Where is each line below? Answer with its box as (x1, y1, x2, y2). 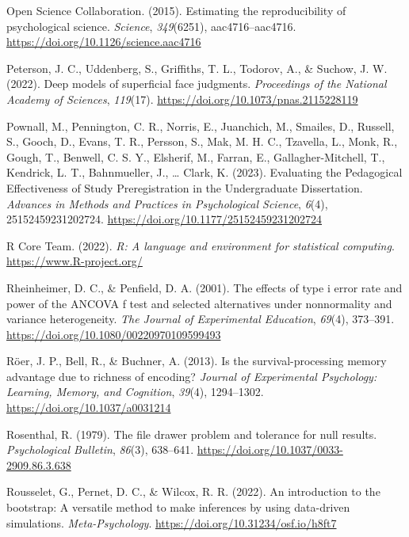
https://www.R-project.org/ (6, 253, 143, 269)
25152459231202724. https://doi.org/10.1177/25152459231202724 (6, 211, 322, 227)
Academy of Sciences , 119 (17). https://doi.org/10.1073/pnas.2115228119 (6, 90, 358, 107)
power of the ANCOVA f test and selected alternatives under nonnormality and (6, 295, 392, 311)
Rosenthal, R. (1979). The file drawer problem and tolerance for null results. (6, 425, 377, 442)
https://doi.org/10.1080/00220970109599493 (6, 326, 221, 342)
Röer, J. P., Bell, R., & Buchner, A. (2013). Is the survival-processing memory (6, 352, 387, 369)
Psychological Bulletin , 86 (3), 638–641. (6, 441, 194, 458)
